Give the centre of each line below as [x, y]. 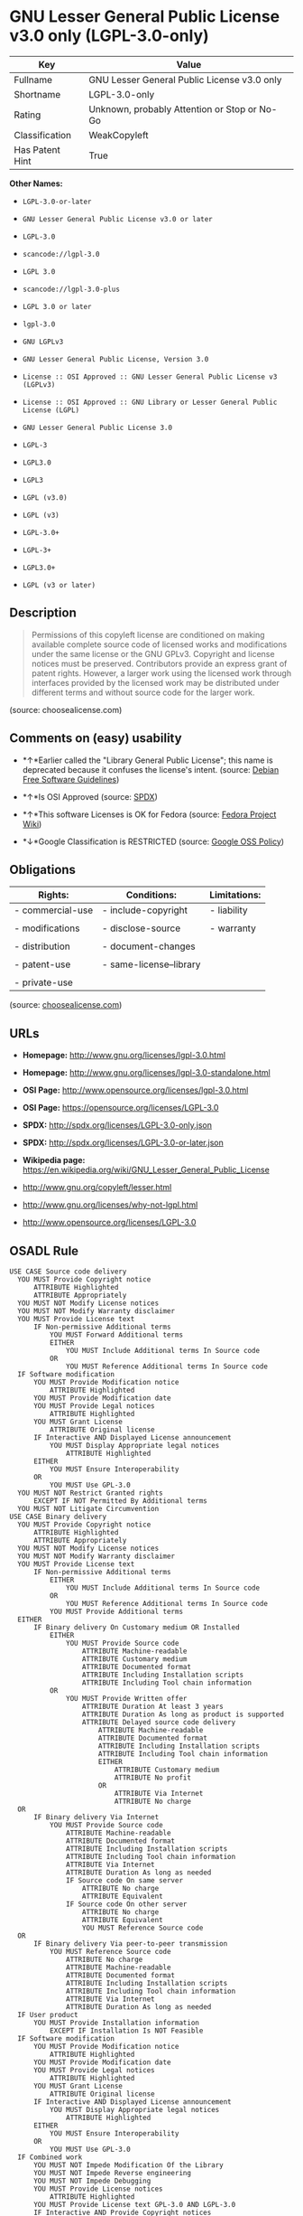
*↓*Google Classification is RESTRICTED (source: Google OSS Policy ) [153, 841]
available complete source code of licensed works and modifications [159, 644]
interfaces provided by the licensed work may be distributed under [155, 682]
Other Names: [36, 183]
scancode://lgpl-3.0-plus [71, 289]
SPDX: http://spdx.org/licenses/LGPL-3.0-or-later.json [123, 1143]
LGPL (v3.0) [45, 498]
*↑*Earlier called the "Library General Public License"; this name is [147, 760]
